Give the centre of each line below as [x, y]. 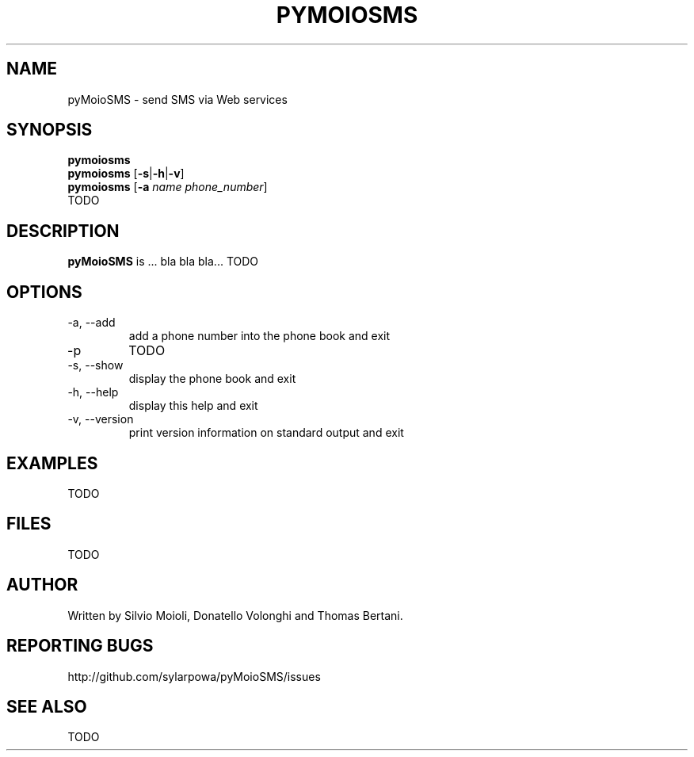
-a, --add [92, 323]
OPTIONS [44, 292]
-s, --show [95, 365]
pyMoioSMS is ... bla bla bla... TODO [163, 262]
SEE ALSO [47, 706]
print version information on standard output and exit [266, 433]
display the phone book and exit [212, 379]
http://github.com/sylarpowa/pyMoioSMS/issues [194, 676]
